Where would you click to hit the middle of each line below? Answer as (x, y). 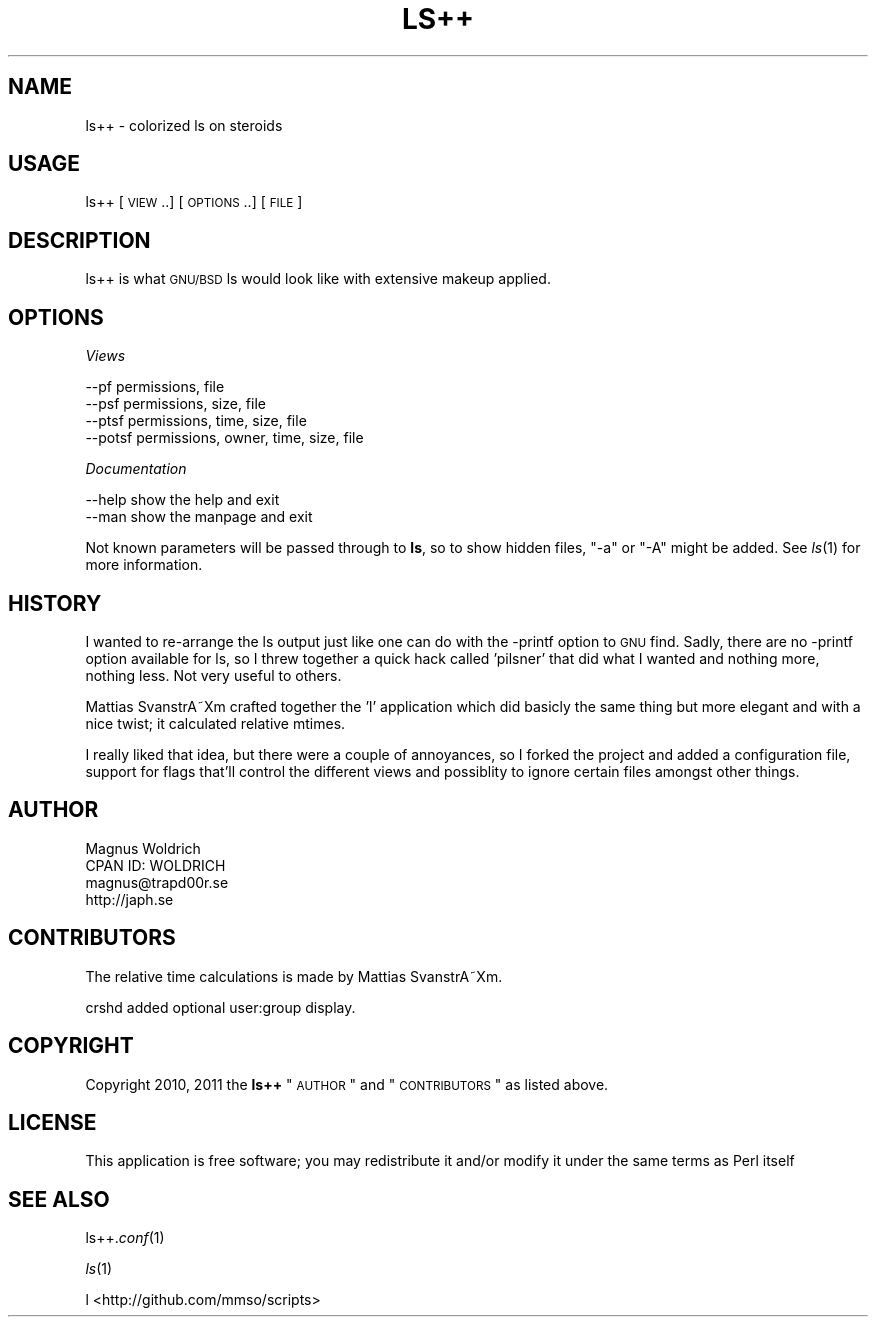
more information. (144, 565)
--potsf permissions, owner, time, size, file (224, 438)
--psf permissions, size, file (175, 404)
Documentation (136, 469)
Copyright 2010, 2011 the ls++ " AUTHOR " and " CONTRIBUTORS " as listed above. (347, 1084)
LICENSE (52, 1122)
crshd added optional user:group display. (220, 1007)
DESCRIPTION (79, 240)
